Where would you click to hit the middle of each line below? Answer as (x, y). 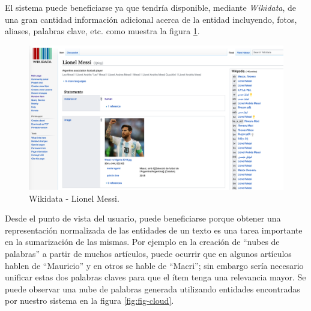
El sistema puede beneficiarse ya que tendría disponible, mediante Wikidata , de (151, 7)
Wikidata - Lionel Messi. (74, 198)
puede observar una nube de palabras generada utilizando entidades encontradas (152, 288)
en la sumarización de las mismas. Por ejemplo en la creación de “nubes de (142, 242)
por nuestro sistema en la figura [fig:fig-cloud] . (89, 300)
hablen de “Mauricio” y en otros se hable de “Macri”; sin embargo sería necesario (154, 265)
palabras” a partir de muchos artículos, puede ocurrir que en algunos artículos (148, 253)
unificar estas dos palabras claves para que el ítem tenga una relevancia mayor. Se (155, 277)
